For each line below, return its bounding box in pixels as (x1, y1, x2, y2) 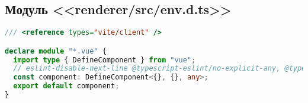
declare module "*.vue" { (5, 46, 107, 55)
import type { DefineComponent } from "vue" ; (13, 55, 196, 64)
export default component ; (13, 82, 120, 91)
